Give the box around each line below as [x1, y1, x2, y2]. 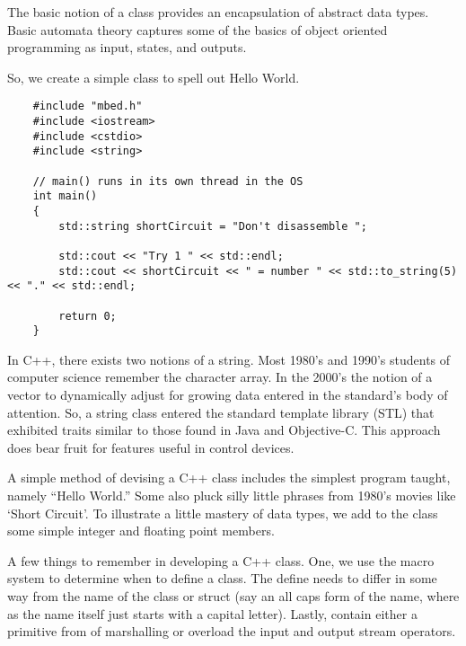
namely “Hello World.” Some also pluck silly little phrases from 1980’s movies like [7, 486, 456, 505]
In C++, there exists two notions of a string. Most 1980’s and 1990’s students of [7, 350, 451, 368]
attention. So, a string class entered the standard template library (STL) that [7, 403, 435, 421]
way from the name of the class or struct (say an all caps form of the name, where [7, 587, 460, 605]
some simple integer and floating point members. [7, 521, 275, 540]
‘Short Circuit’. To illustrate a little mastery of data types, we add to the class [7, 503, 438, 522]
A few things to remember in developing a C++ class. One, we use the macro [7, 551, 435, 570]
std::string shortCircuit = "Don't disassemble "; [58, 219, 367, 233]
